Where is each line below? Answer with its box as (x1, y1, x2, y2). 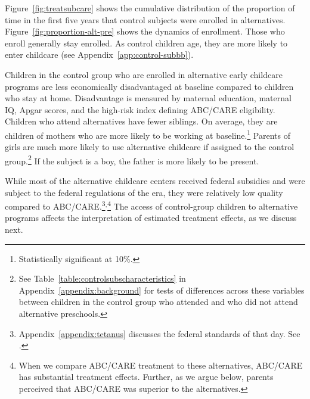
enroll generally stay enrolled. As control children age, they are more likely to (5, 36, 288, 49)
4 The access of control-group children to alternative (107, 198, 298, 212)
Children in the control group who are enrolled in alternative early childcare (5, 68, 283, 80)
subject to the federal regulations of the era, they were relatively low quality (5, 186, 283, 198)
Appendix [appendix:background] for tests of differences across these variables (18, 283, 305, 296)
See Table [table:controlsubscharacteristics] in (18, 272, 186, 285)
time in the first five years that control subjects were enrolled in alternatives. (5, 13, 286, 26)
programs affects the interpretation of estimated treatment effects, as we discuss (5, 211, 297, 224)
